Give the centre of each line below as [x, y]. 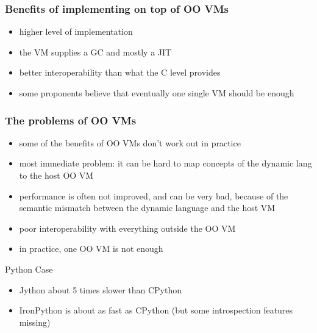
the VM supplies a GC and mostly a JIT [95, 52]
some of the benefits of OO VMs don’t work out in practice [130, 142]
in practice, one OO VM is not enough [91, 249]
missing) [35, 322]
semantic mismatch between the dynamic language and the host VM [147, 208]
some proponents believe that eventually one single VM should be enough [157, 93]
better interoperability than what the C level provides [120, 72]
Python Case [29, 269]
